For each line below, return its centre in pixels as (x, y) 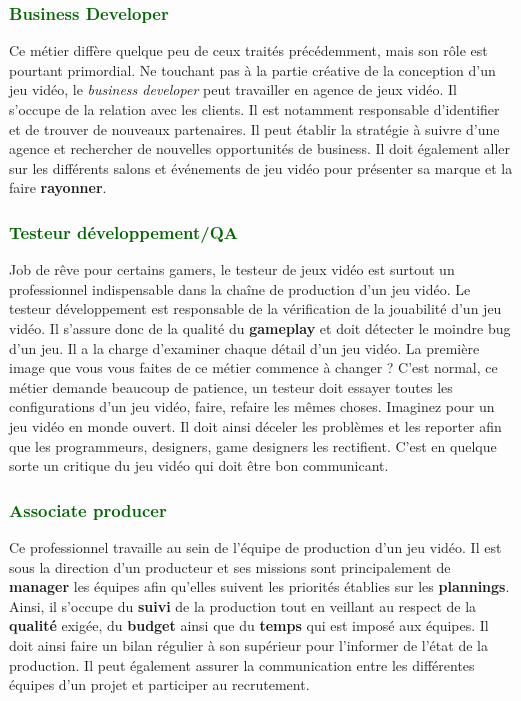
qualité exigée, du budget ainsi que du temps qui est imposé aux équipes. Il (249, 625)
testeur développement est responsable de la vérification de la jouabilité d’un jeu (255, 308)
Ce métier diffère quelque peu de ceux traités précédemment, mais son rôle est (248, 50)
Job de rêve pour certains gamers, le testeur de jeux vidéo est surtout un (232, 269)
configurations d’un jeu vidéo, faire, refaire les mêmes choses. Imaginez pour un (252, 406)
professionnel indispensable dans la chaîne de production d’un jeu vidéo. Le (240, 288)
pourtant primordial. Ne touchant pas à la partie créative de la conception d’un (252, 69)
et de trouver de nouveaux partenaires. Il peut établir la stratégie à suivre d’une (254, 128)
